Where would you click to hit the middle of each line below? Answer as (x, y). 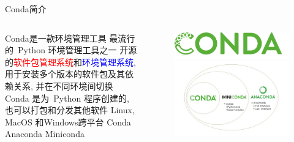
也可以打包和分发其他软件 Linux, (70, 110)
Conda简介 (26, 9)
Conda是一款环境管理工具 (56, 38)
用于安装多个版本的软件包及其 (65, 74)
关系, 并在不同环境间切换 (63, 85)
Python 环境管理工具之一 (67, 50)
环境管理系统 (108, 62)
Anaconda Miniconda (45, 134)
